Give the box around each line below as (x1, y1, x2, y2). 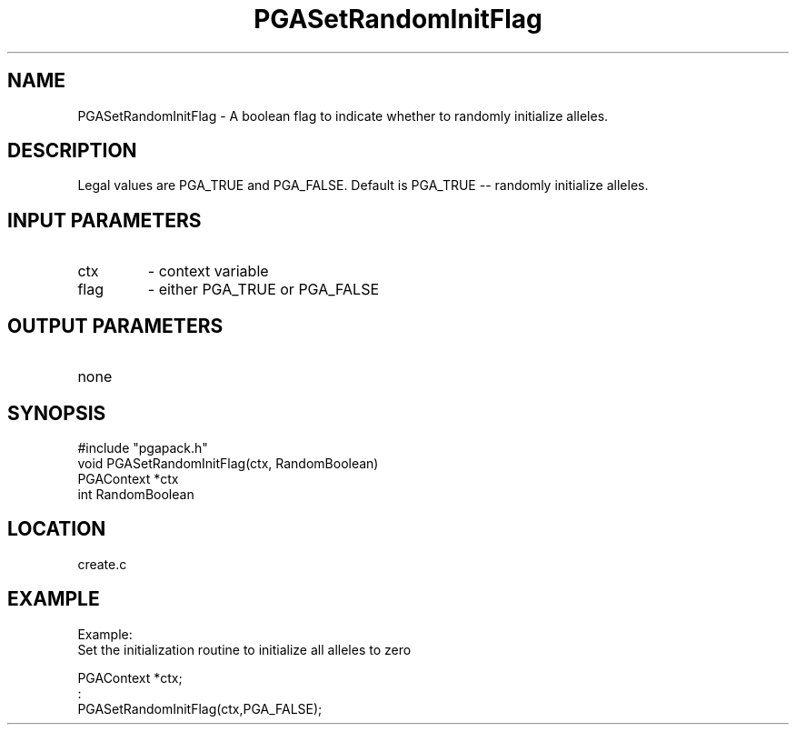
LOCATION (7, 517, 106, 541)
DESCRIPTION (7, 139, 137, 163)
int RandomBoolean (77, 486, 194, 502)
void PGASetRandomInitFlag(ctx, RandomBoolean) (77, 455, 379, 471)
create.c (77, 556, 127, 572)
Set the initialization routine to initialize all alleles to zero (77, 641, 412, 657)
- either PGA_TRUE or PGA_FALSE (147, 280, 380, 299)
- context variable (147, 262, 269, 281)
